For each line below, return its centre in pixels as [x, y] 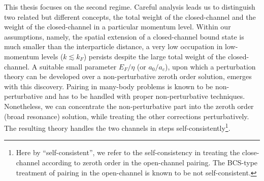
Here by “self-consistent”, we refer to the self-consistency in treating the [128, 152]
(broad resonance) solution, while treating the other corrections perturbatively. [127, 116]
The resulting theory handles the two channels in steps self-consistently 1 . [117, 127]
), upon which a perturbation [210, 66]
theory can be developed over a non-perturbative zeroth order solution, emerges [128, 76]
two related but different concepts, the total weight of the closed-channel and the [130, 16]
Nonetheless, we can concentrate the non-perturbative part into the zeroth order [129, 106]
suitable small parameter [78, 66]
